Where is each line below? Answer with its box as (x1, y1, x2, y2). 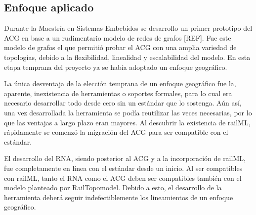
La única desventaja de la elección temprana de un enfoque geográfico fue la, (4, 78, 236, 89)
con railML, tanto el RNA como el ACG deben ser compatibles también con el (4, 172, 242, 183)
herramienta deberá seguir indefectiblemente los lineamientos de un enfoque (4, 192, 233, 202)
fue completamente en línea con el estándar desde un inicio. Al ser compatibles (4, 162, 243, 173)
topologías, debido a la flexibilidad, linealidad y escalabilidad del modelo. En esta (4, 52, 251, 62)
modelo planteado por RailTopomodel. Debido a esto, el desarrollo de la (4, 182, 222, 193)
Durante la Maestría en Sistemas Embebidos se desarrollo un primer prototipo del (4, 23, 253, 33)
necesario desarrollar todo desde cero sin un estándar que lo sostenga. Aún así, (4, 98, 242, 108)
